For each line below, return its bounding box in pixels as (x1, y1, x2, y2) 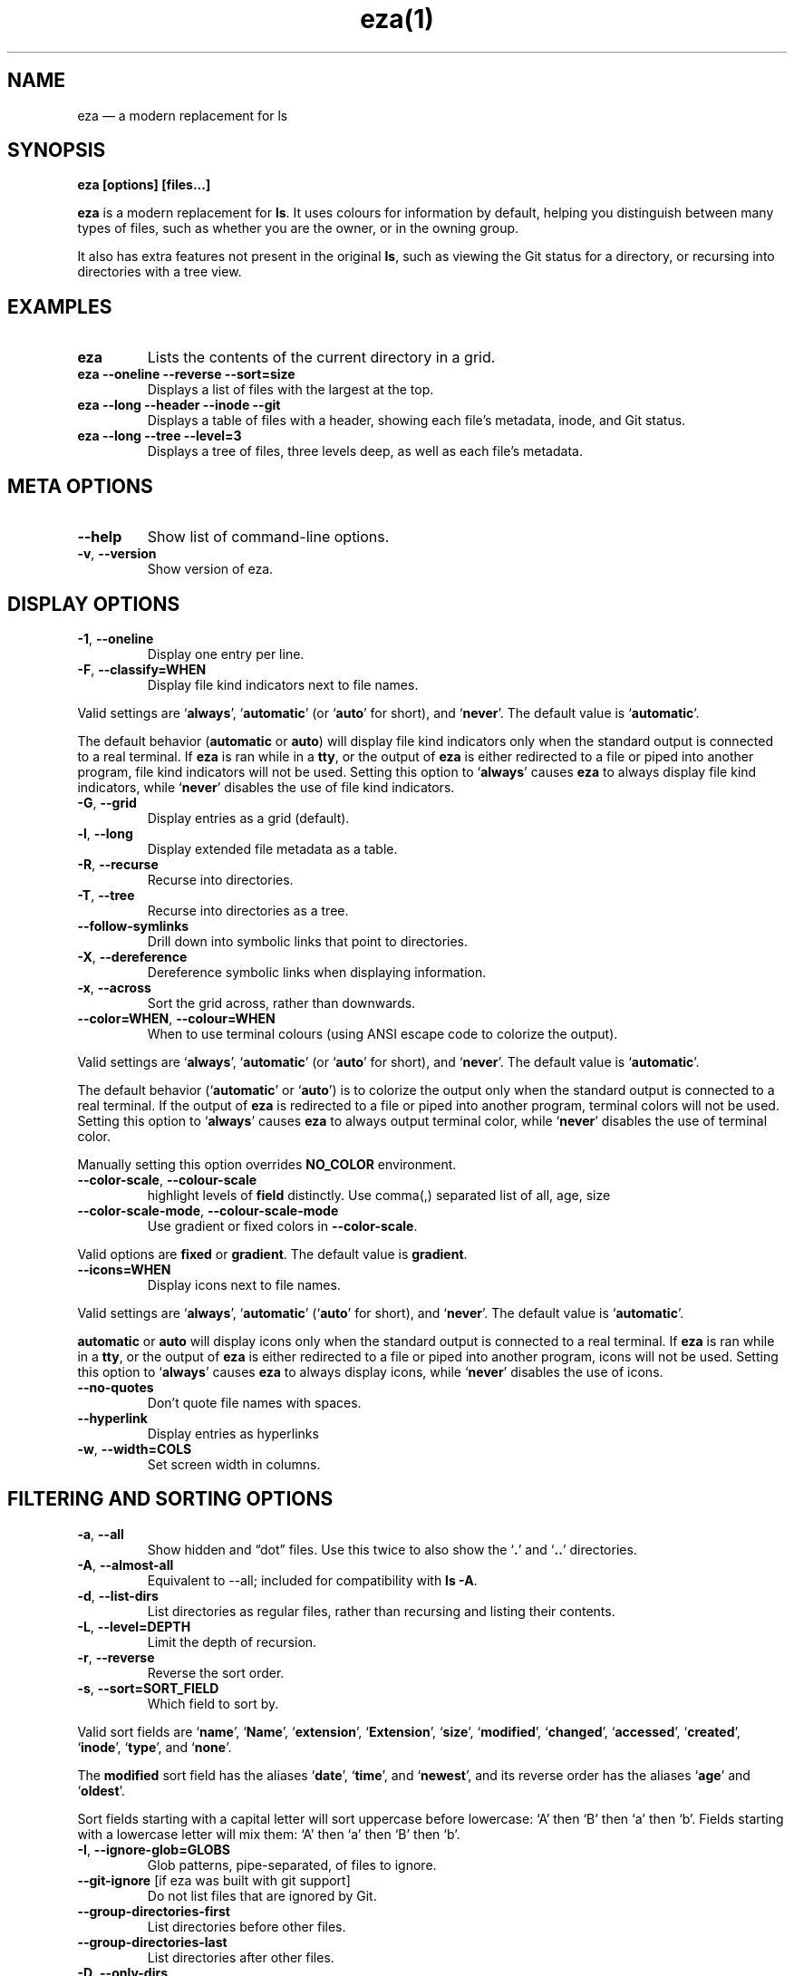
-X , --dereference (77, 948, 188, 964)
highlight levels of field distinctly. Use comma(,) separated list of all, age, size (147, 1187, 611, 1203)
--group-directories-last (77, 1933, 228, 1950)
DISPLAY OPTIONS (7, 592, 180, 615)
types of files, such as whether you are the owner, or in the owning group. (77, 220, 519, 237)
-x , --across (77, 979, 151, 995)
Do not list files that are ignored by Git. (147, 1887, 377, 1903)
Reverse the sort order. (147, 1664, 285, 1681)
